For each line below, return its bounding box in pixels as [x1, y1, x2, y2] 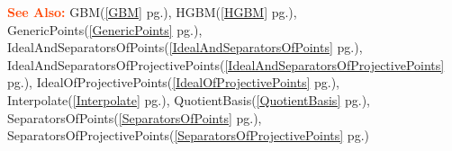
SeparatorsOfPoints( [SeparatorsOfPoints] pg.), [7, 108, 262, 127]
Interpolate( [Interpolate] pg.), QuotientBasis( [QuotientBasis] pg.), [7, 90, 370, 109]
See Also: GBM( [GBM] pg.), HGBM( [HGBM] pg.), [7, 3, 297, 21]
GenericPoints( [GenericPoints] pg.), [7, 20, 203, 39]
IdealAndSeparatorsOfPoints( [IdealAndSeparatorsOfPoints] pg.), [7, 38, 363, 57]
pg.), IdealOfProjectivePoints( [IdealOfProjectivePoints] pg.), [7, 73, 339, 92]
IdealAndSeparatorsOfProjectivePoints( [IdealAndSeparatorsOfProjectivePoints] [7, 55, 445, 74]
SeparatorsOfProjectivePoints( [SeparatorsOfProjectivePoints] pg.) [7, 126, 369, 145]
